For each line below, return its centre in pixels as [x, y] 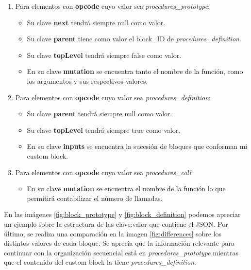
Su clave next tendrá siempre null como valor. [96, 22]
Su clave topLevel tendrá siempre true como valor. [104, 130]
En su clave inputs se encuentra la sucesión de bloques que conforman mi [137, 146]
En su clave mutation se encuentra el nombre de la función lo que [126, 189]
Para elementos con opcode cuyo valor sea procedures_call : [104, 172]
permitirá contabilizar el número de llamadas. [95, 198]
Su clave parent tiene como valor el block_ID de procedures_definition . [134, 39]
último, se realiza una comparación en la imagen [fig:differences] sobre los [113, 233]
